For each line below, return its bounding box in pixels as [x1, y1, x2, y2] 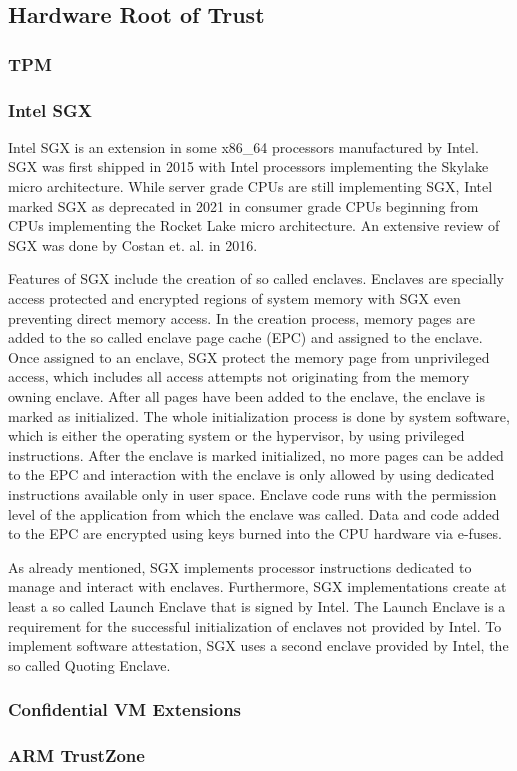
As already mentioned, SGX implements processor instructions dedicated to [8, 556, 472, 577]
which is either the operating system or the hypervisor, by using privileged [8, 425, 465, 446]
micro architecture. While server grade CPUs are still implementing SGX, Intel [8, 176, 493, 197]
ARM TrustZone [8, 743, 145, 768]
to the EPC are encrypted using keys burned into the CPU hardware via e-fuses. [8, 523, 502, 544]
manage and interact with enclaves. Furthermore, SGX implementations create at [8, 576, 507, 597]
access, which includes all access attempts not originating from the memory [8, 366, 470, 387]
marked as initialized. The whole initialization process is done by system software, [8, 405, 510, 426]
